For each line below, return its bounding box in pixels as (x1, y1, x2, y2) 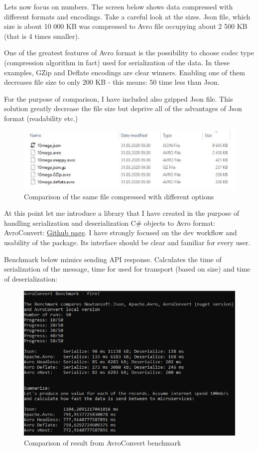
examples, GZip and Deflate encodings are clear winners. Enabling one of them (4, 67, 245, 77)
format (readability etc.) (4, 113, 78, 123)
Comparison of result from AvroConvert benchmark (24, 437, 181, 448)
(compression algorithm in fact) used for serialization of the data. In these (4, 57, 230, 67)
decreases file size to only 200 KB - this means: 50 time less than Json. (4, 77, 220, 87)
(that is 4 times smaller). (4, 30, 80, 41)
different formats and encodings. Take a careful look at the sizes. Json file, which (4, 11, 251, 21)
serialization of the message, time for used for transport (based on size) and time (4, 264, 251, 274)
